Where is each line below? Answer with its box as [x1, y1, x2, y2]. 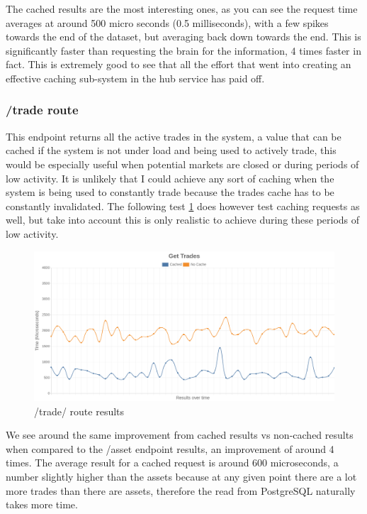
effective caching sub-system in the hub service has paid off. [6, 70, 265, 85]
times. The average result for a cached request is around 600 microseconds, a [6, 455, 339, 470]
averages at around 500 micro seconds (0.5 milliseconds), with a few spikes [6, 15, 329, 30]
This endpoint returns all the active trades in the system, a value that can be [6, 128, 341, 143]
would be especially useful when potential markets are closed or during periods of [6, 156, 359, 171]
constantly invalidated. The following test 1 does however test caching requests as [6, 198, 360, 213]
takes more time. [6, 497, 78, 512]
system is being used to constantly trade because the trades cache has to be [6, 185, 334, 199]
